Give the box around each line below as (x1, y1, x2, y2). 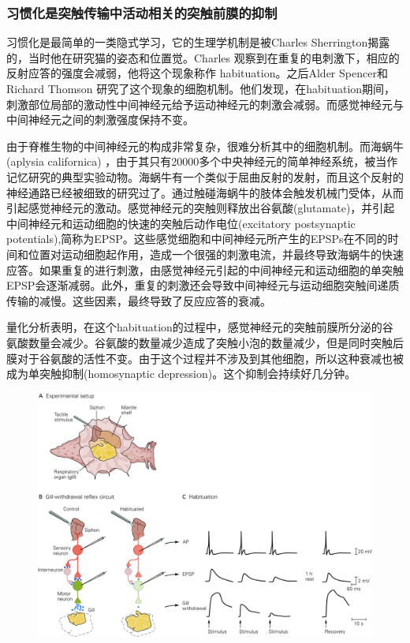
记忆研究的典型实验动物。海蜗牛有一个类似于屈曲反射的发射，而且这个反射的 (6, 168, 404, 185)
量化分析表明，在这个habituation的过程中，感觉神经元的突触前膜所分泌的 (6, 319, 382, 335)
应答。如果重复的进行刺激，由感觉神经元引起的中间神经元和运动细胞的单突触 (6, 261, 404, 278)
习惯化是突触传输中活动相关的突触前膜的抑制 (6, 2, 278, 22)
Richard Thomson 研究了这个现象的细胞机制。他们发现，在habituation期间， (6, 80, 396, 96)
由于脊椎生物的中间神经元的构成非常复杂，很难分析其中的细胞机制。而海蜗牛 (6, 137, 404, 154)
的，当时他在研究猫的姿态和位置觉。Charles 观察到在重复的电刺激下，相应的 (6, 49, 400, 65)
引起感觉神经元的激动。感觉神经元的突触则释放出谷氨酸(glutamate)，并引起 (6, 200, 395, 216)
